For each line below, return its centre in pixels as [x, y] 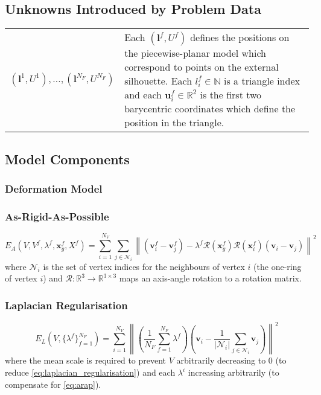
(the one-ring [278, 266]
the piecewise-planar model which [195, 53]
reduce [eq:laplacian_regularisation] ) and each [90, 372]
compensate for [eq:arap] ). [53, 384]
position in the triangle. [174, 123]
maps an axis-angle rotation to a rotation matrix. [210, 278]
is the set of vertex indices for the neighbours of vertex [144, 266]
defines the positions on [240, 37]
